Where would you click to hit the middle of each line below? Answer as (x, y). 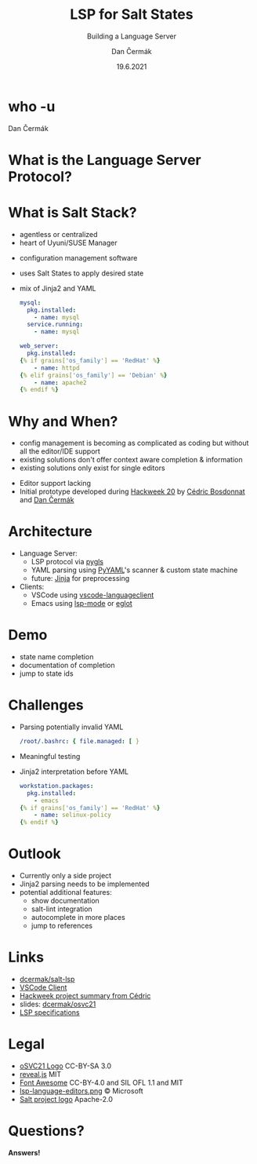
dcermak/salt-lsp (47, 980)
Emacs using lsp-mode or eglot (82, 604)
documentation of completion (67, 666)
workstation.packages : (56, 786)
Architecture (50, 532)
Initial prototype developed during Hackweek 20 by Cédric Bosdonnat (132, 491)
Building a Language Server (132, 36)
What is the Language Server (105, 160)
